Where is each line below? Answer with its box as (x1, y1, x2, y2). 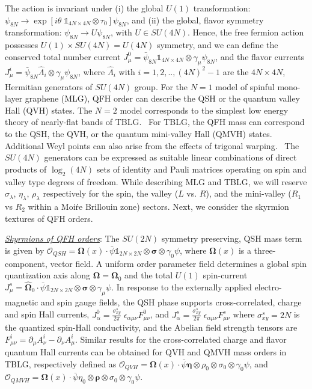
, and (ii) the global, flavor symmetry (126, 13, 264, 26)
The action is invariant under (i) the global (5, 2, 164, 14)
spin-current (203, 269, 248, 281)
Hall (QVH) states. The (5, 103, 93, 116)
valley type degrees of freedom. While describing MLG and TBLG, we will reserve (5, 175, 307, 188)
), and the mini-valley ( (206, 187, 292, 200)
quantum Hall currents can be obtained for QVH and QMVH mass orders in (5, 346, 287, 358)
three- (254, 244, 276, 256)
